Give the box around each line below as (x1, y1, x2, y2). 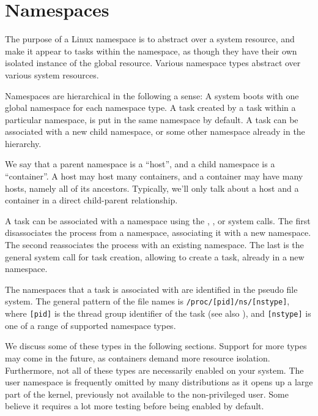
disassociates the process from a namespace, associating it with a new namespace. (5, 226, 311, 239)
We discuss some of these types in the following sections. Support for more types (5, 339, 307, 352)
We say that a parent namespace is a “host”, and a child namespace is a (5, 157, 275, 170)
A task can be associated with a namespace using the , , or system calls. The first (5, 214, 311, 227)
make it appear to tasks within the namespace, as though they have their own (5, 44, 297, 57)
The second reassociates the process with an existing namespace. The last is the (5, 238, 304, 251)
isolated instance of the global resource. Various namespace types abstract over (5, 56, 301, 69)
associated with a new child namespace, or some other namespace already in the (5, 125, 305, 138)
